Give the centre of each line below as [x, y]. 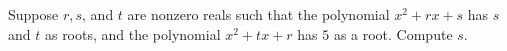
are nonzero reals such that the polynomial [258, 14]
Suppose [33, 14]
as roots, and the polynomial [132, 33]
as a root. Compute [393, 33]
